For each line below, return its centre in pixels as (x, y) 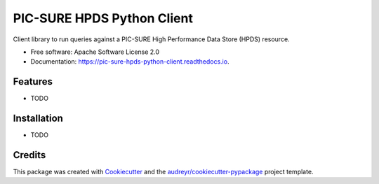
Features (33, 82)
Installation (38, 119)
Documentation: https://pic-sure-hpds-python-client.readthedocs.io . (130, 62)
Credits (29, 155)
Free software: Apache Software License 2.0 (95, 52)
